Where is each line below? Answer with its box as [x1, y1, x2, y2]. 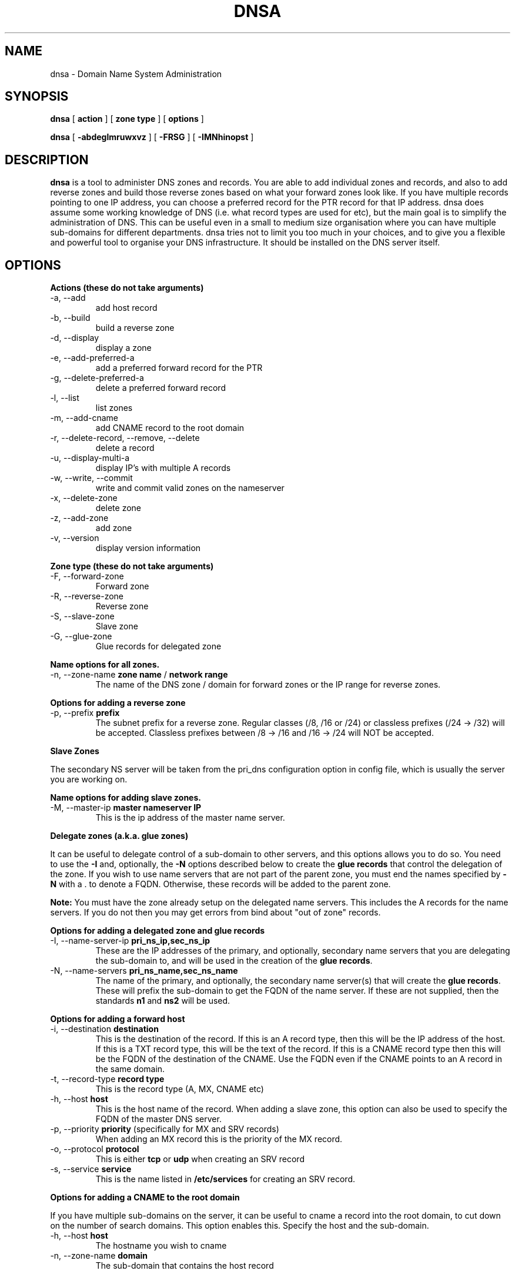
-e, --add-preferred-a [50, 353, 135, 363]
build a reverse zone [95, 323, 175, 333]
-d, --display [50, 333, 99, 343]
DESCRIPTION [5, 152, 89, 167]
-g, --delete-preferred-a [50, 373, 144, 383]
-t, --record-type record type [50, 1074, 165, 1084]
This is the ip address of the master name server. [95, 812, 285, 823]
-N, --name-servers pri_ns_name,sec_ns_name [50, 966, 238, 976]
